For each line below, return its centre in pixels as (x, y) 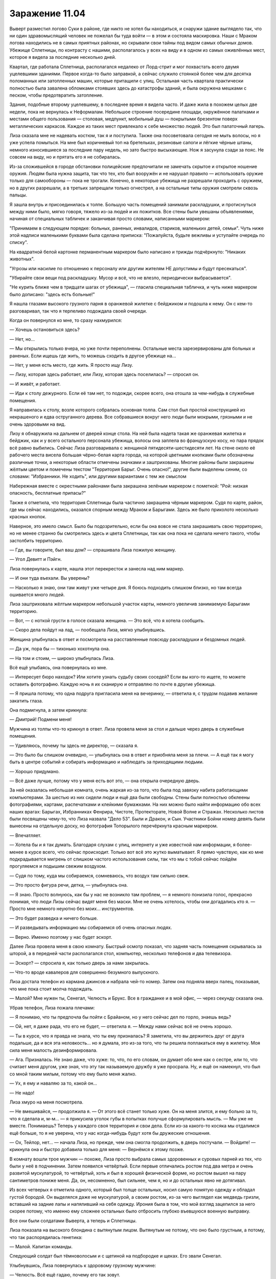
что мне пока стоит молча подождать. (51, 989)
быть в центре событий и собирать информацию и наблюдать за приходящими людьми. (107, 762)
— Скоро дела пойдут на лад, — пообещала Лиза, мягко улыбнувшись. (87, 630)
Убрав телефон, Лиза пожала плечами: (52, 1007)
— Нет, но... (22, 339)
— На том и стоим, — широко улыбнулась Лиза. (62, 658)
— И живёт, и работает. (35, 384)
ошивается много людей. (37, 594)
